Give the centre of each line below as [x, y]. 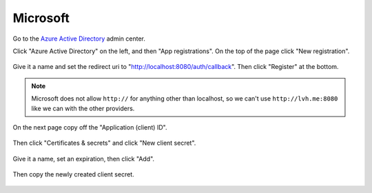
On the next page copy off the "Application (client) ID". [90, 127]
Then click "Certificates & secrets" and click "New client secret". [104, 143]
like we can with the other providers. [83, 108]
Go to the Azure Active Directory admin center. [79, 39]
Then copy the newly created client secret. [73, 174]
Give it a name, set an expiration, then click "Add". [84, 159]
